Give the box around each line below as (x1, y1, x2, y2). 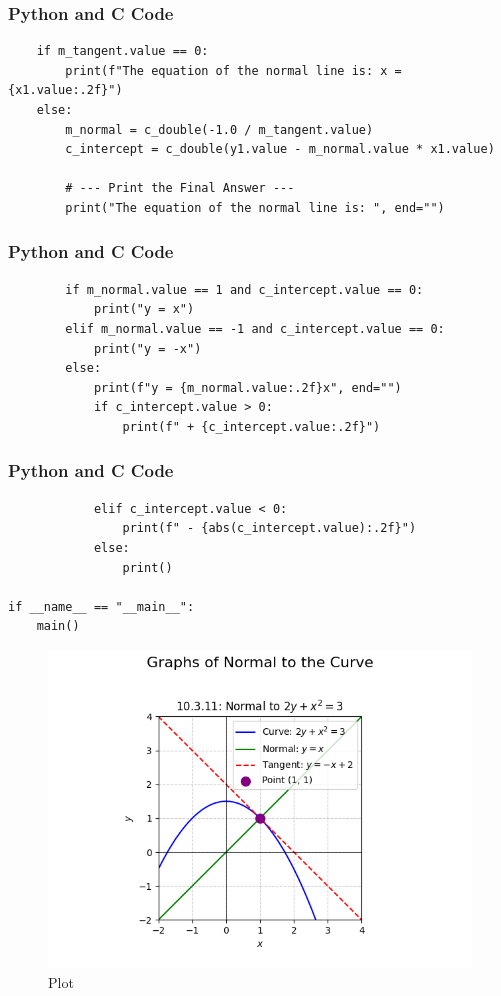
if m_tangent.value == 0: (36, 44, 209, 59)
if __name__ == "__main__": (8, 599, 195, 614)
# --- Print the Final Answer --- (65, 181, 295, 196)
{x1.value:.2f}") (8, 83, 123, 98)
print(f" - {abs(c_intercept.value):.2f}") (122, 521, 417, 536)
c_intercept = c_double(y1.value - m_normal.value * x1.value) (65, 142, 495, 157)
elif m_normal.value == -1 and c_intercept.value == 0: (65, 321, 445, 336)
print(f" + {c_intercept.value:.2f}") (122, 419, 381, 434)
